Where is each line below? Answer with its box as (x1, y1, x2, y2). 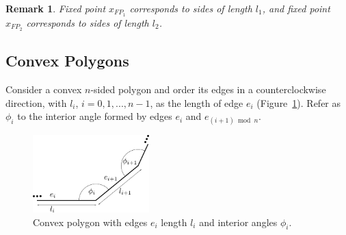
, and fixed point (262, 1, 330, 15)
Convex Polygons (5, 50, 129, 71)
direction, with (5, 95, 67, 110)
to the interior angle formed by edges (17, 109, 172, 123)
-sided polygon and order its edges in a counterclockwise (90, 82, 326, 96)
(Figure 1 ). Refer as (256, 95, 341, 110)
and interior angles (199, 214, 278, 229)
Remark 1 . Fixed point (5, 1, 106, 15)
